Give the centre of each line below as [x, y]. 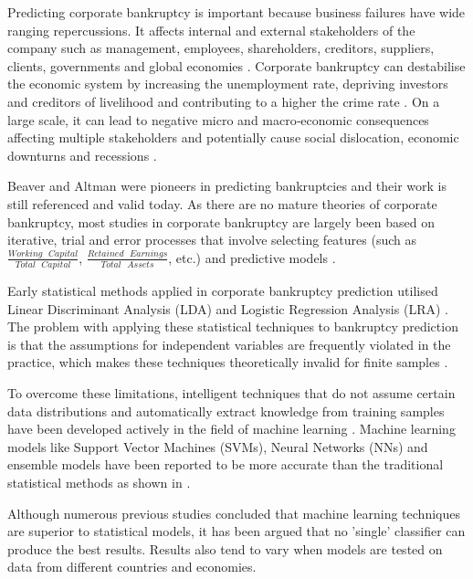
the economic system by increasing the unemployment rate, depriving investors [228, 84]
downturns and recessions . [82, 155]
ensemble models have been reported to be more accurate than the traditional [226, 464]
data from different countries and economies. [132, 567]
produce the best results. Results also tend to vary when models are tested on [225, 548]
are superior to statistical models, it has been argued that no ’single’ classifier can [236, 531]
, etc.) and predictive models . [252, 257]
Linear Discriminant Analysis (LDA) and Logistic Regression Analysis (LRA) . [228, 308]
